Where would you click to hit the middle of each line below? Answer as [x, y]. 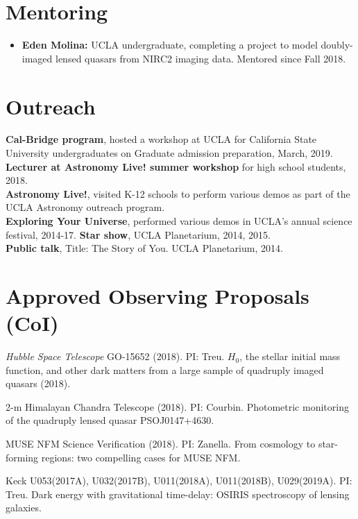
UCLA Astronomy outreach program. [85, 207]
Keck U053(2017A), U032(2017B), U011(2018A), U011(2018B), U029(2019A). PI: [179, 480]
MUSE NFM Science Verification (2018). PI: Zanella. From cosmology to [161, 444]
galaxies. [24, 508]
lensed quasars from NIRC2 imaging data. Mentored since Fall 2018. [201, 58]
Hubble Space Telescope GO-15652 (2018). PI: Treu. [115, 356]
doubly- [337, 45]
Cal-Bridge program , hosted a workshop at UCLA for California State [161, 139]
